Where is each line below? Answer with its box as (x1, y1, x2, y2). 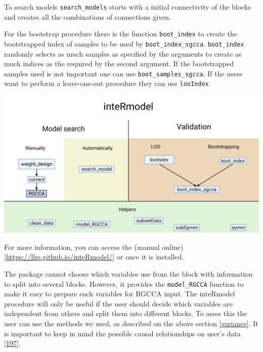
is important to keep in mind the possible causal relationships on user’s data (4, 328, 241, 338)
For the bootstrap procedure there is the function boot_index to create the (4, 28, 238, 39)
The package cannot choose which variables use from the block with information (4, 269, 253, 279)
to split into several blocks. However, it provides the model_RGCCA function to (4, 278, 244, 289)
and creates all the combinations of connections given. (4, 11, 171, 22)
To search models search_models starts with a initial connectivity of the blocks (4, 2, 251, 12)
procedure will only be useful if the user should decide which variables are (4, 298, 233, 309)
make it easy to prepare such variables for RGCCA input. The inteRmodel (4, 288, 235, 299)
